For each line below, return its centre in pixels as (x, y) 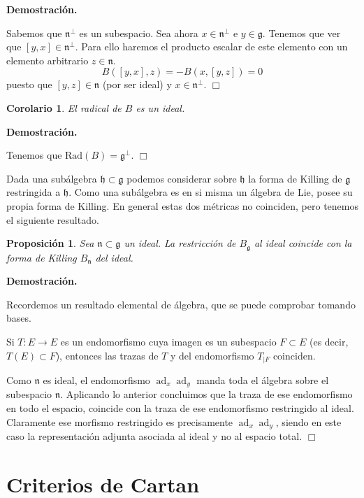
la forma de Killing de (295, 178)
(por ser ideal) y (137, 84)
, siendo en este (308, 421)
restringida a (34, 192)
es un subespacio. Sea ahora (139, 33)
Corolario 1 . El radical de (64, 107)
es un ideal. (160, 107)
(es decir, (329, 341)
